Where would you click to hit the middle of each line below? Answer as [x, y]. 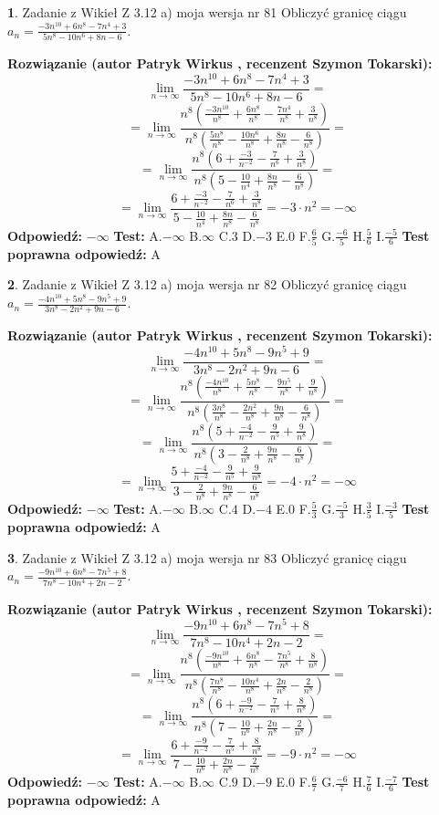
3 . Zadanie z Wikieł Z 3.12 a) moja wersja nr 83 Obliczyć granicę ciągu [207, 557]
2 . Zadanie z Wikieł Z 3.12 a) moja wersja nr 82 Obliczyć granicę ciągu [207, 284]
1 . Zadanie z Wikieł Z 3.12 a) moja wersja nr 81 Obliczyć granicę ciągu [207, 12]
